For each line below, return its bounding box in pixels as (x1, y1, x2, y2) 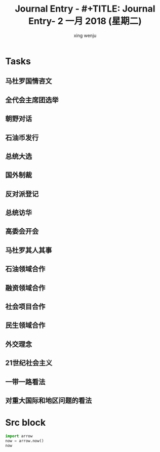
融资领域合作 (5, 283, 46, 292)
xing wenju (73, 32, 97, 38)
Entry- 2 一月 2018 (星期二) (28, 16, 142, 27)
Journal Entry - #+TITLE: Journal (15, 3, 155, 15)
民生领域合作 (5, 321, 46, 330)
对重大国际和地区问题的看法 (5, 396, 92, 405)
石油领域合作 (5, 265, 46, 273)
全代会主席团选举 (5, 96, 59, 104)
